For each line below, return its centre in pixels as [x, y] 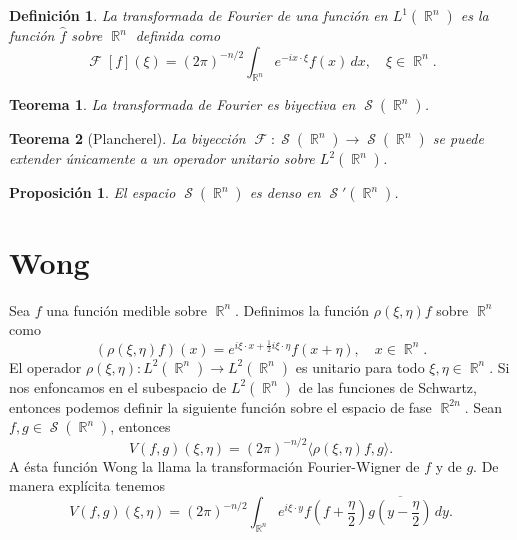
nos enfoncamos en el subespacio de [118, 386]
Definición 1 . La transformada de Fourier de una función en [198, 15]
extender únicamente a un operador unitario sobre [162, 158]
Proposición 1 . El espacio [92, 192]
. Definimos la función [302, 309]
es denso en [285, 192]
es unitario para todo [360, 366]
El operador [45, 366]
